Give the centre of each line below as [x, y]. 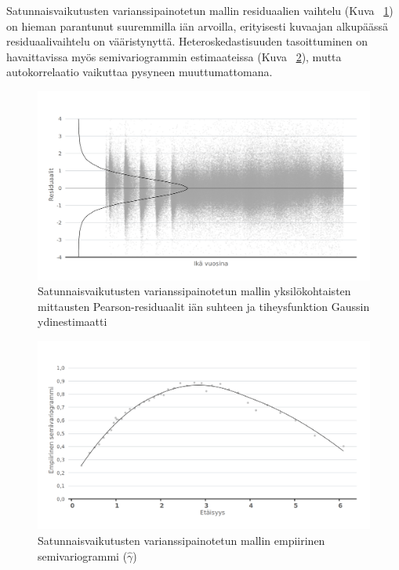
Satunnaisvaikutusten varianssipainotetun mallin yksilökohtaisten [194, 291]
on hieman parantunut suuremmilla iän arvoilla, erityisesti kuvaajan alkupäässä [198, 26]
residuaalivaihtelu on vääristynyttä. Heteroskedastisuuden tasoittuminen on [187, 41]
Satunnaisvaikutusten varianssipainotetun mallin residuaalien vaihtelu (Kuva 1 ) [200, 10]
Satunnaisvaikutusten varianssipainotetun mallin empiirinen [181, 541]
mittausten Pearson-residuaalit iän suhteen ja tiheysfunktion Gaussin [204, 306]
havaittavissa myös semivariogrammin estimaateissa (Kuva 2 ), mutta [174, 56]
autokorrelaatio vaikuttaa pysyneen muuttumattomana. [140, 72]
